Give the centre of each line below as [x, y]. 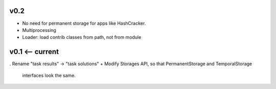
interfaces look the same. [49, 75]
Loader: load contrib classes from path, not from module [82, 37]
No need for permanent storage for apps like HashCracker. [84, 23]
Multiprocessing [39, 30]
